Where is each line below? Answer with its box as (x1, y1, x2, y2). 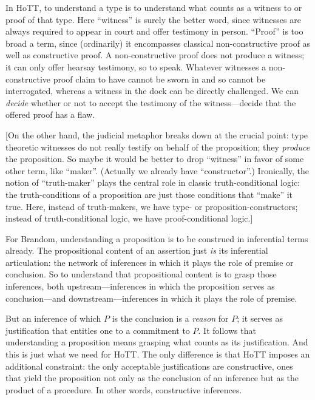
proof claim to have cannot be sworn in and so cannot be (53, 72, 266, 85)
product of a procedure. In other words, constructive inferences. (5, 383, 242, 396)
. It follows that (198, 324, 256, 336)
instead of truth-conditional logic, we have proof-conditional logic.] (5, 212, 253, 225)
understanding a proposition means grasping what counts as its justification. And (5, 336, 308, 348)
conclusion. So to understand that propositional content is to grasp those (5, 268, 277, 280)
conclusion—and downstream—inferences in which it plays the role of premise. (5, 291, 297, 304)
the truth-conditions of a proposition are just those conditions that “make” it (5, 188, 293, 200)
